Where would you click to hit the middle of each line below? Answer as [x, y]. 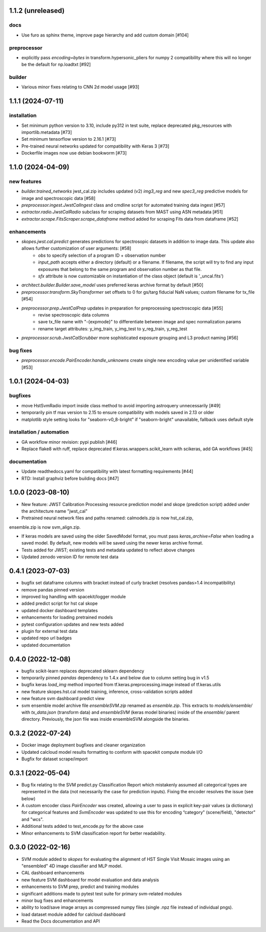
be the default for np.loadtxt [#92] [56, 65]
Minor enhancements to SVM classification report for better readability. [94, 833]
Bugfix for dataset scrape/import [55, 759]
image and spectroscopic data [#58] [58, 198]
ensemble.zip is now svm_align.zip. [45, 527]
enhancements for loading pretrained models [67, 618]
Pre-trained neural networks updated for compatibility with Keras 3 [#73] [95, 146]
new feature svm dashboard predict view [63, 699]
